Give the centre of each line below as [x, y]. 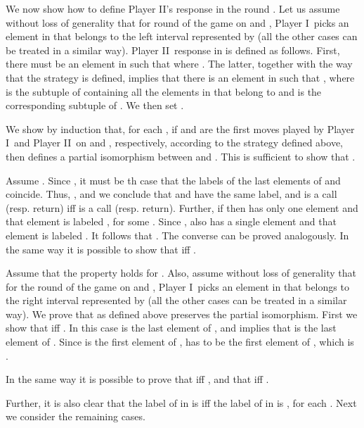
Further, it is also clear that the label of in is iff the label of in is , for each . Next [181, 402]
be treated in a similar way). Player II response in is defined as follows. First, [173, 50]
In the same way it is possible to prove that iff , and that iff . [137, 379]
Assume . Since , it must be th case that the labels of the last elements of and [173, 180]
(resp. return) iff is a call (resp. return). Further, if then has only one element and [182, 207]
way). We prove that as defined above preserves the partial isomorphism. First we [182, 314]
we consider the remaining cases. [76, 416]
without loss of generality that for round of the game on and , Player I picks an [177, 22]
